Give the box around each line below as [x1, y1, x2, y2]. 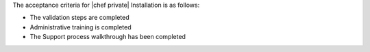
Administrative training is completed [29, 23, 132, 31]
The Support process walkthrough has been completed [29, 33, 186, 41]
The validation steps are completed [29, 14, 129, 22]
